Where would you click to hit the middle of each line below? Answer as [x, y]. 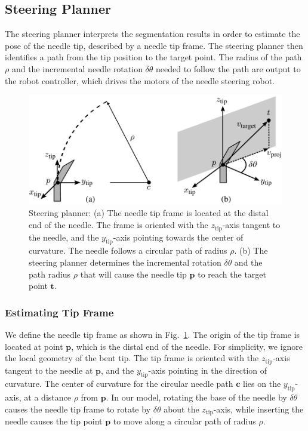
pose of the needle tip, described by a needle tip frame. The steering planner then [154, 45]
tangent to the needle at [49, 370]
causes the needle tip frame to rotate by [78, 409]
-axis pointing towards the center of [178, 237]
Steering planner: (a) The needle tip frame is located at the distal [149, 213]
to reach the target [232, 274]
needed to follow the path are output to [228, 68]
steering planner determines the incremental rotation [125, 262]
